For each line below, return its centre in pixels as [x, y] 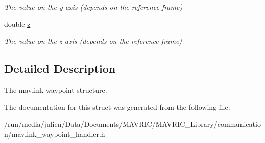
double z [17, 24]
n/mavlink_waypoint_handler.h [55, 134]
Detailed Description [60, 68]
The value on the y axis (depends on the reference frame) [93, 7]
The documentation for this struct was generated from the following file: [117, 107]
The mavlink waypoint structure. [56, 89]
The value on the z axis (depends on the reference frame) [93, 41]
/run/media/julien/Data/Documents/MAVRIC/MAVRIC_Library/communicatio [132, 124]
